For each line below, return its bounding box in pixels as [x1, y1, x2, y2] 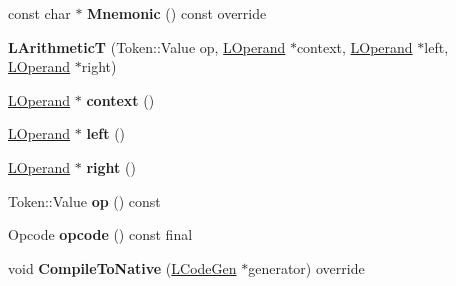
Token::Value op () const [8, 190, 161, 211]
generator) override [248, 257, 365, 278]
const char [8, 3, 71, 23]
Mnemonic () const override [87, 3, 267, 23]
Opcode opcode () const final [8, 224, 193, 245]
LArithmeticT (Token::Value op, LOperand [8, 36, 286, 57]
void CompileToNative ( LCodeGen [8, 257, 237, 278]
